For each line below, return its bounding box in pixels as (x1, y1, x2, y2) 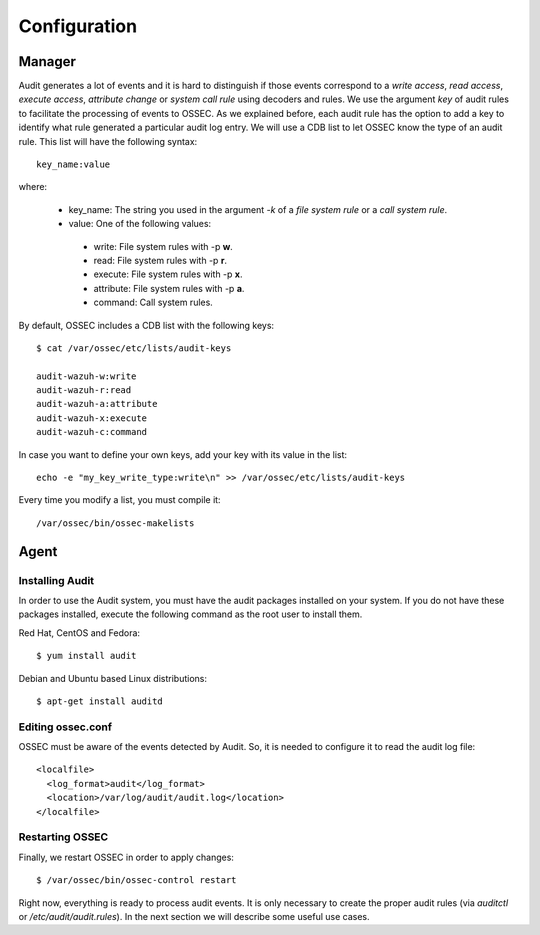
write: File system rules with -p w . (93, 240, 234, 252)
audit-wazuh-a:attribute (36, 398, 158, 410)
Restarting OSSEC (18, 830, 109, 844)
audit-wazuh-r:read (36, 385, 132, 396)
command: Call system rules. (93, 296, 214, 309)
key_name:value (36, 159, 111, 170)
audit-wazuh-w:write (36, 370, 137, 382)
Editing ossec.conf (18, 720, 113, 734)
